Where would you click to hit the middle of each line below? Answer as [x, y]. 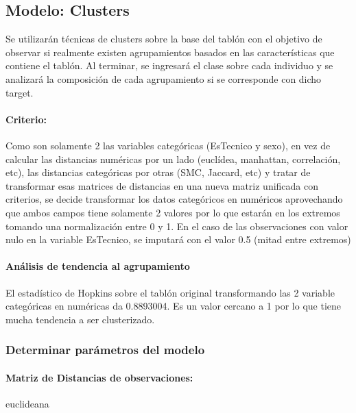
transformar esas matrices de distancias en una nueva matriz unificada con [162, 185]
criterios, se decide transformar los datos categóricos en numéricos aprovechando [174, 199]
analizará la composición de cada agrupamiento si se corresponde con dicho [164, 78]
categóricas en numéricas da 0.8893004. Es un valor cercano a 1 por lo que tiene [174, 306]
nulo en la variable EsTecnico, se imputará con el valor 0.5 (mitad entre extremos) [178, 239]
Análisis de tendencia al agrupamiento [98, 266]
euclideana [27, 403]
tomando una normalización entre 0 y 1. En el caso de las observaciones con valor [177, 226]
